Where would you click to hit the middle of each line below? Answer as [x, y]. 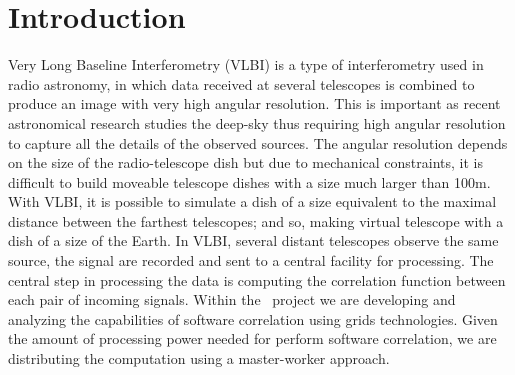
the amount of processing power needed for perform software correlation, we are [252, 338]
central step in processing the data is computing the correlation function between [257, 279]
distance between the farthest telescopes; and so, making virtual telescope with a [256, 220]
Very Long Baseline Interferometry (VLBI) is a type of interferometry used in [246, 64]
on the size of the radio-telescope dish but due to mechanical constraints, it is [245, 162]
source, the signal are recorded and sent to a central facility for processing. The [251, 260]
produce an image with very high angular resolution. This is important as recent [254, 103]
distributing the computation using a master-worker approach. [199, 358]
